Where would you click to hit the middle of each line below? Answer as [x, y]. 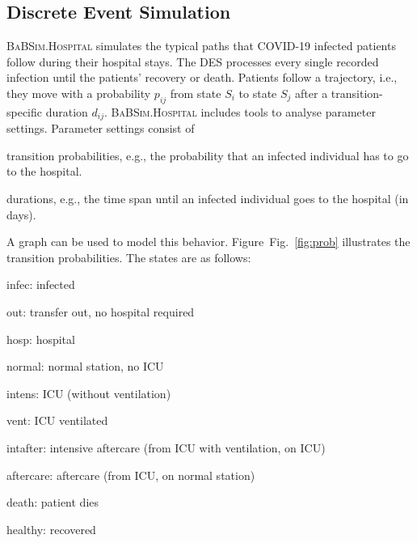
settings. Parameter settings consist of [101, 128]
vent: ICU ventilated [57, 420]
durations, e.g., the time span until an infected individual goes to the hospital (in [208, 199]
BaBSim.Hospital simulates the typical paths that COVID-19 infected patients [201, 46]
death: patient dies [53, 502]
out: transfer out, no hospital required [101, 311]
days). [21, 214]
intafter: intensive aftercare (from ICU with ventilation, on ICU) [166, 447]
